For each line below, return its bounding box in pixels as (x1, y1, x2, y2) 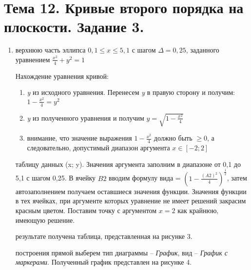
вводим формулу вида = (109, 173, 181, 183)
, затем (227, 173, 247, 183)
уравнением (15, 54, 50, 64)
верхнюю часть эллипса (15, 45, 86, 55)
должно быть (154, 133, 193, 143)
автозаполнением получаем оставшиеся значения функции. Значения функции (15, 186, 247, 196)
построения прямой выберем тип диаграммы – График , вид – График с (15, 247, 228, 257)
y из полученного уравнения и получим (27, 112, 144, 123)
